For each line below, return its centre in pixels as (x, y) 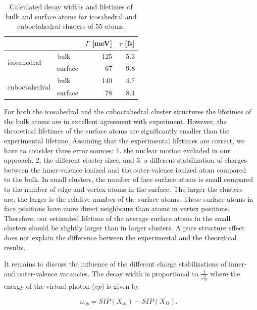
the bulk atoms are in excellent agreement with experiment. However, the (115, 121)
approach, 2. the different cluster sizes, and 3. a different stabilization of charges (126, 160)
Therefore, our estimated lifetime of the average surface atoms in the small (117, 218)
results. (15, 247)
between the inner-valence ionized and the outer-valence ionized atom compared (125, 169)
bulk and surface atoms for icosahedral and (71, 16)
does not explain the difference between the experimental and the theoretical (120, 237)
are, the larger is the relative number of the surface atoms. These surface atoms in (129, 199)
